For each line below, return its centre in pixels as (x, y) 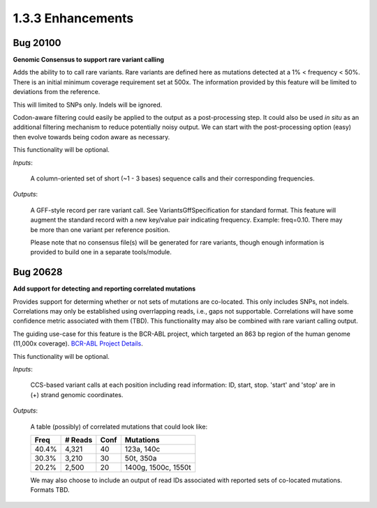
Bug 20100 (37, 43)
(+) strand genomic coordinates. (77, 394)
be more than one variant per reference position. (100, 229)
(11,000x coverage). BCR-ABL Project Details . (78, 344)
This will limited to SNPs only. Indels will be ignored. (88, 105)
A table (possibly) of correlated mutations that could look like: (119, 426)
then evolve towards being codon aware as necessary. (91, 137)
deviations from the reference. (57, 92)
